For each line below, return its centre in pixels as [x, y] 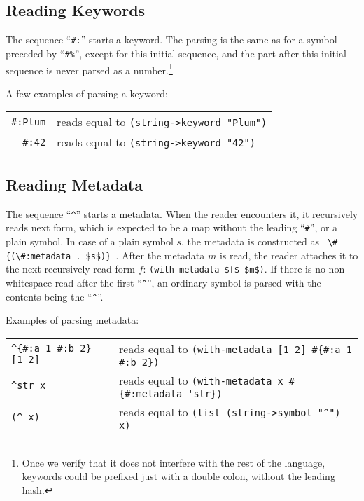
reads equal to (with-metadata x [201, 380]
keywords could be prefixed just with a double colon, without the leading [178, 476]
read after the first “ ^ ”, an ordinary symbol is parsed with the [188, 282]
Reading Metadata [74, 184]
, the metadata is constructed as [251, 241]
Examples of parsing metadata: [72, 320]
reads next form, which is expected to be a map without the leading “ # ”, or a [172, 227]
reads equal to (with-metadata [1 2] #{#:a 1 [236, 348]
